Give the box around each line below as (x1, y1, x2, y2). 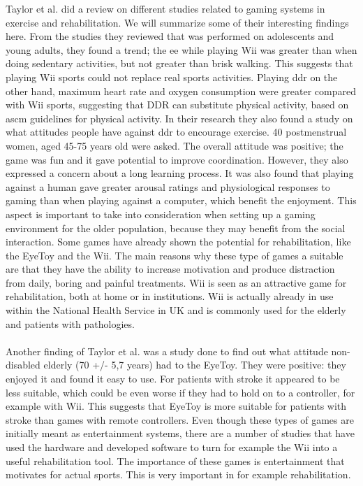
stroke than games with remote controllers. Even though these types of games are (6, 412, 354, 427)
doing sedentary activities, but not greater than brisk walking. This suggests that (6, 56, 353, 71)
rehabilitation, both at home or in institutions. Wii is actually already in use (6, 289, 334, 303)
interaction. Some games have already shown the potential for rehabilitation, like (6, 234, 351, 249)
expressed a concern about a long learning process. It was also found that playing (6, 166, 354, 180)
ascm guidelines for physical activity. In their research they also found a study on (6, 110, 353, 125)
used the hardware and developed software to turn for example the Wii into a (6, 440, 338, 454)
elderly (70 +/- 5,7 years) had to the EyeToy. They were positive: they (43, 357, 346, 372)
